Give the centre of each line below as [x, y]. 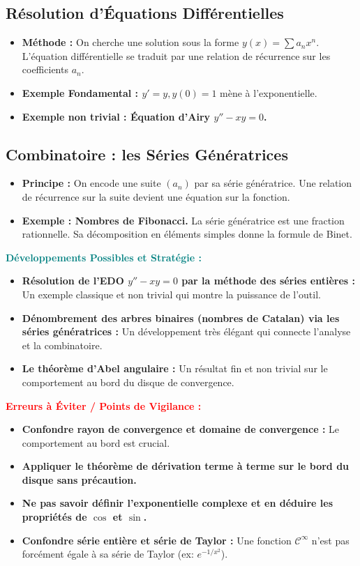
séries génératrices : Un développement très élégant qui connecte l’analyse [186, 331]
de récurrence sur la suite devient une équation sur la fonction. [156, 196]
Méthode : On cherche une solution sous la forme [130, 42]
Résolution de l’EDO [73, 281]
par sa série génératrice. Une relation [273, 183]
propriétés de [54, 517]
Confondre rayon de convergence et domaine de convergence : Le [181, 429]
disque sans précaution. [79, 479]
